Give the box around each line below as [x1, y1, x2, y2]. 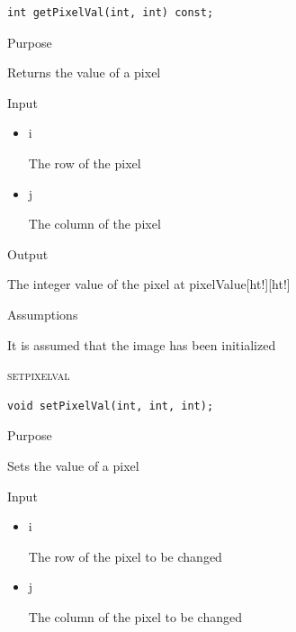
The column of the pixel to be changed [28, 607, 243, 626]
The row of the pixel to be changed [28, 546, 222, 565]
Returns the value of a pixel [7, 63, 161, 82]
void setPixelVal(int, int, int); [7, 399, 214, 412]
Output [7, 244, 49, 263]
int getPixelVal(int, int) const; [7, 6, 214, 19]
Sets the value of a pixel [7, 456, 139, 474]
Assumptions [7, 304, 78, 323]
